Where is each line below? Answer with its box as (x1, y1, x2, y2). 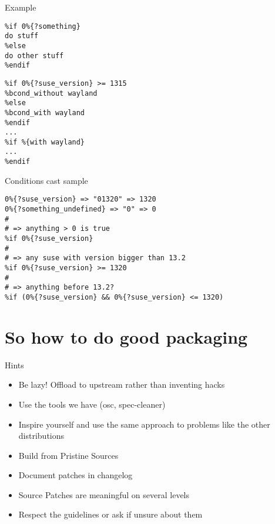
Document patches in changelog (18, 469, 133, 481)
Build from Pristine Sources (18, 449, 119, 461)
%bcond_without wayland (5, 89, 98, 98)
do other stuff (5, 51, 64, 60)
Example (5, 1, 36, 13)
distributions (18, 429, 65, 442)
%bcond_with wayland (5, 108, 85, 117)
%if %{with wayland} (5, 137, 85, 146)
